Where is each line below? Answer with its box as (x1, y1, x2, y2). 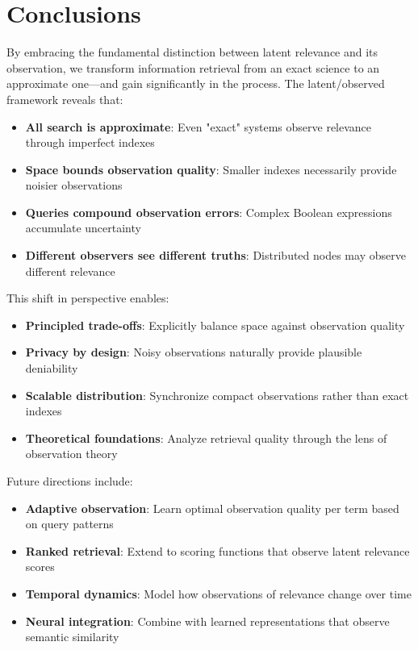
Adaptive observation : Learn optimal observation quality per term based (25, 499, 399, 516)
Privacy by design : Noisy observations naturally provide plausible (25, 344, 362, 360)
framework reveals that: (6, 90, 123, 107)
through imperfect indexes (25, 134, 155, 151)
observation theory (25, 445, 118, 462)
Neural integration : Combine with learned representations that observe (25, 612, 390, 629)
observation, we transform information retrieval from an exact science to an (6, 59, 380, 76)
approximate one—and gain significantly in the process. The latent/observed (6, 75, 385, 92)
